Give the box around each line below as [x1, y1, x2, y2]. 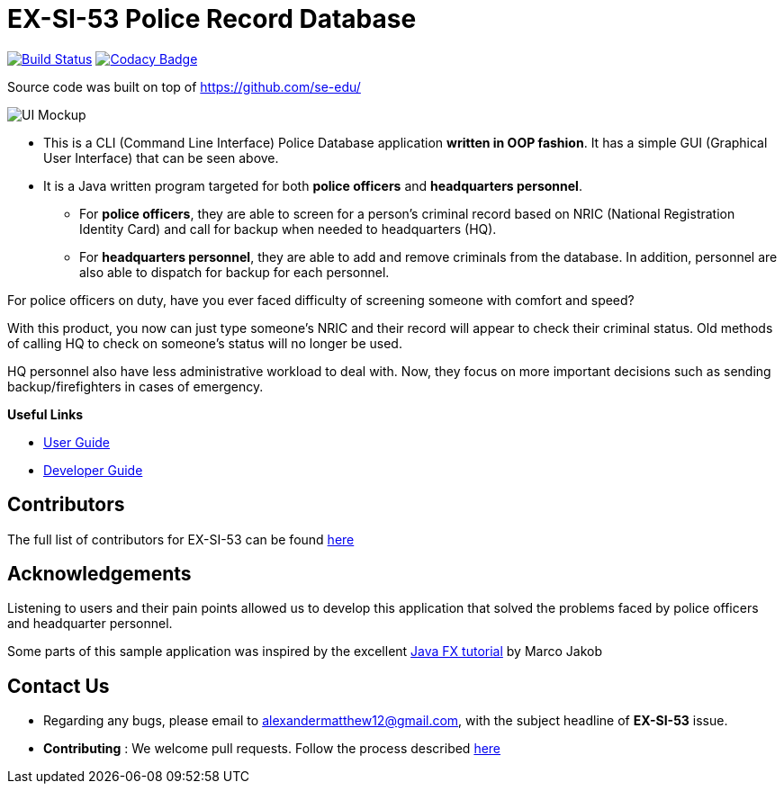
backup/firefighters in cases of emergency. [7, 378, 264, 394]
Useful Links [7, 406, 84, 422]
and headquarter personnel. [7, 616, 173, 632]
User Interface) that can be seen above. [43, 149, 279, 166]
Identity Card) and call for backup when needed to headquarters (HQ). [79, 220, 497, 237]
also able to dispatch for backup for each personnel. [79, 264, 390, 280]
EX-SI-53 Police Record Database [7, 4, 417, 34]
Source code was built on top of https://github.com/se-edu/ [7, 78, 361, 94]
